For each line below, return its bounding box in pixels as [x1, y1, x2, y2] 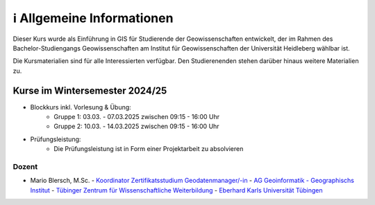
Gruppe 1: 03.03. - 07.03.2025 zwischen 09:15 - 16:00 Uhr [53, 113, 220, 121]
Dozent [12, 161, 38, 171]
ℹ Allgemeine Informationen [12, 10, 174, 26]
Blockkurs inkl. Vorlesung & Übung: [30, 102, 131, 111]
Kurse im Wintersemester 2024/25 [12, 84, 167, 96]
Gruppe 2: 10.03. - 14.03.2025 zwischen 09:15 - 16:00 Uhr [53, 122, 219, 131]
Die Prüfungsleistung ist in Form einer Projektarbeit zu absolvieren [53, 145, 244, 153]
